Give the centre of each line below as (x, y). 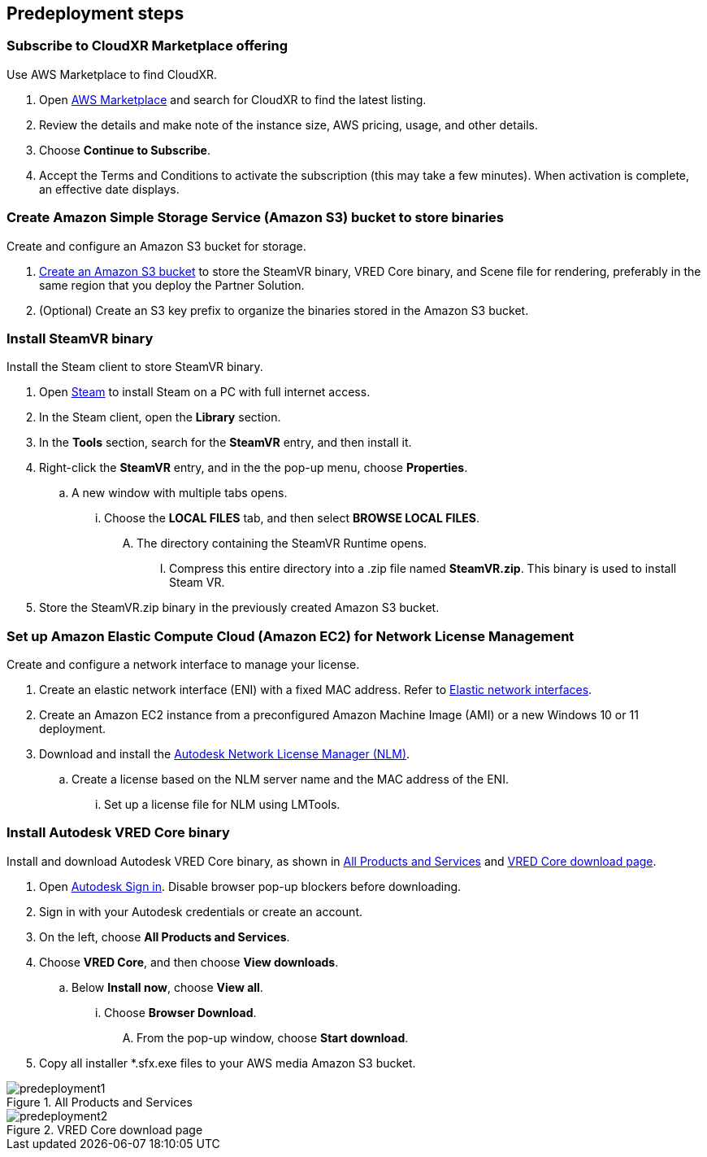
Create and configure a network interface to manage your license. (183, 665)
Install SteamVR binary (80, 338)
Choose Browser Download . (180, 1012)
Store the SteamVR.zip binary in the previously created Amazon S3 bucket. (239, 608)
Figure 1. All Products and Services (100, 1102)
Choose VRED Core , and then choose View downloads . (189, 962)
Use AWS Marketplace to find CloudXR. (112, 74)
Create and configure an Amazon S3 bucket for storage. (156, 246)
